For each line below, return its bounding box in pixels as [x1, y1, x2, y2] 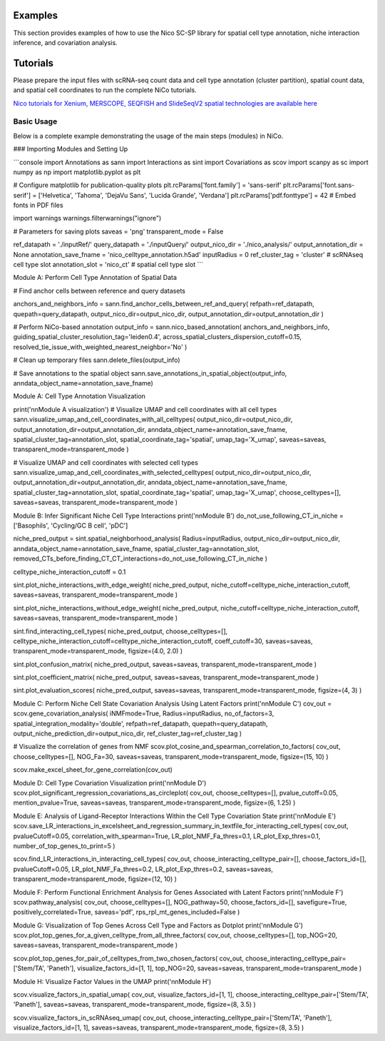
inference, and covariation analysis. [13, 38, 118, 46]
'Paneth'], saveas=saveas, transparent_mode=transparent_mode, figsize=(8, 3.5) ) [13, 1000, 256, 1009]
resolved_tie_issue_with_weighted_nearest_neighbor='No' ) [13, 343, 188, 351]
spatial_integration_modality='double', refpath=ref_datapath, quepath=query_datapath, [13, 719, 268, 728]
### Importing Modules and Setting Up [13, 145, 128, 154]
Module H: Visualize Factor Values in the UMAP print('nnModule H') [13, 977, 212, 985]
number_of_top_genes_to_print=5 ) [13, 841, 115, 850]
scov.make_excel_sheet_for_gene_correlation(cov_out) [13, 765, 173, 774]
